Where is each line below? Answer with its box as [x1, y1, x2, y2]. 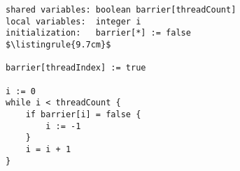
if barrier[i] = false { [25, 109, 141, 119]
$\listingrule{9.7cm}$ [6, 39, 111, 50]
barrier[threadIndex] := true [6, 63, 146, 73]
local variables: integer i [6, 16, 141, 27]
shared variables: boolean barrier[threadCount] [6, 5, 237, 15]
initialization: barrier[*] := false [6, 28, 191, 38]
